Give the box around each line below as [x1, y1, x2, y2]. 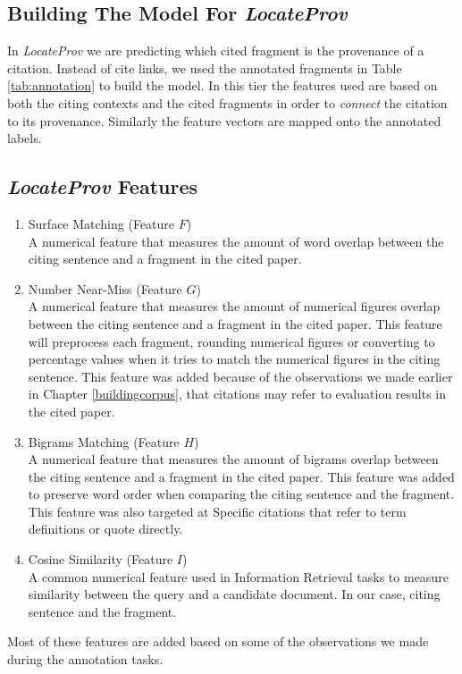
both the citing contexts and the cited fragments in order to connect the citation [7, 93, 448, 112]
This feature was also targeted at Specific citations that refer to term [28, 501, 407, 520]
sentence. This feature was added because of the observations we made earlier [28, 366, 453, 385]
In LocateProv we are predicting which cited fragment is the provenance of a [7, 41, 424, 60]
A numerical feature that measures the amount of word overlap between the [28, 232, 444, 250]
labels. [7, 129, 42, 147]
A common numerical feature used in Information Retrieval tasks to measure [28, 567, 449, 586]
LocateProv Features [7, 173, 198, 200]
